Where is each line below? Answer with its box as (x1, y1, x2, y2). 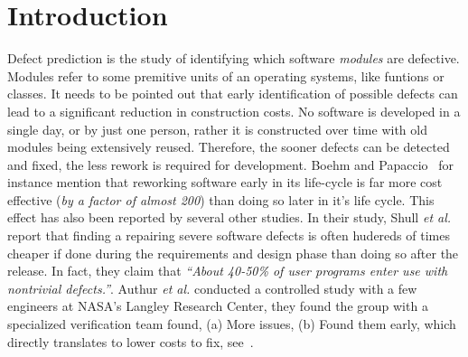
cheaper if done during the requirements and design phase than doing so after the (7, 243, 459, 262)
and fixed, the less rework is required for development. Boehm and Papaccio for (7, 155, 454, 174)
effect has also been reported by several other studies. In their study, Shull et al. (7, 208, 452, 227)
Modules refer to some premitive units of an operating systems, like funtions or (7, 66, 445, 85)
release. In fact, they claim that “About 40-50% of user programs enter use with (7, 261, 448, 280)
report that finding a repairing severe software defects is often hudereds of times (7, 226, 450, 245)
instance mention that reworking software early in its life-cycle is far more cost (7, 173, 443, 192)
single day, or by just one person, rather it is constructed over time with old (7, 119, 427, 138)
